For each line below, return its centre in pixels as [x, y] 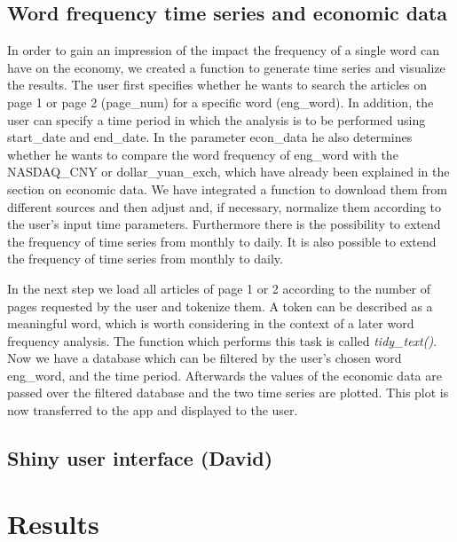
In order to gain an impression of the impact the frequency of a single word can [223, 50]
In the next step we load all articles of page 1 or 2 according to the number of [219, 288]
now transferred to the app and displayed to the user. [153, 410]
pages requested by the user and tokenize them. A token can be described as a [220, 306]
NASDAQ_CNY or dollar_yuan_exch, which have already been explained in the [228, 172]
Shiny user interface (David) [140, 458]
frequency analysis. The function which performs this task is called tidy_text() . [222, 340]
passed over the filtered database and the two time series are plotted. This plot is [228, 393]
